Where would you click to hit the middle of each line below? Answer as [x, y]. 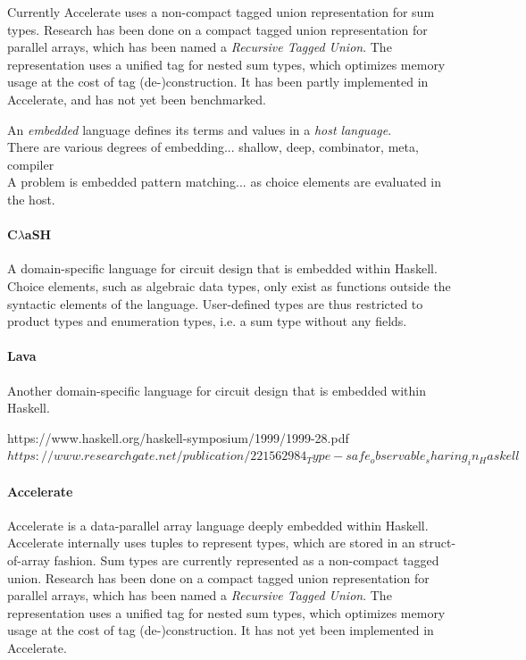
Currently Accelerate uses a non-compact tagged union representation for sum [221, 12]
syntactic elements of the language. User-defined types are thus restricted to [215, 303]
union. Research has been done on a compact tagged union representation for [218, 577]
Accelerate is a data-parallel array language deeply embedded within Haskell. [218, 525]
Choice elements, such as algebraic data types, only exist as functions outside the [229, 285]
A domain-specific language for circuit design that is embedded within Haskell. [222, 268]
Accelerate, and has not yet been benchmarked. [137, 99]
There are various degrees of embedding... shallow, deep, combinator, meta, [213, 147]
